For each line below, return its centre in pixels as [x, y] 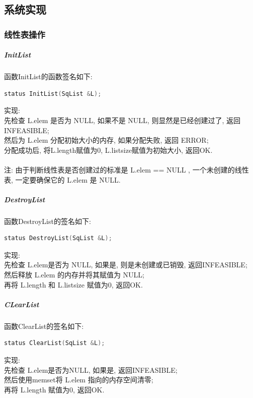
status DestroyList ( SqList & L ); [58, 238]
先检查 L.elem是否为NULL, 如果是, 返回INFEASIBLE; [91, 369]
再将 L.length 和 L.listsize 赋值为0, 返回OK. [73, 284]
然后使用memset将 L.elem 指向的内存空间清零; [79, 380]
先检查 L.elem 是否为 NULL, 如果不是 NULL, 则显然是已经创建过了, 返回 [122, 120]
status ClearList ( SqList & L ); [55, 343]
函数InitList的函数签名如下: [48, 76]
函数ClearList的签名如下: [44, 326]
